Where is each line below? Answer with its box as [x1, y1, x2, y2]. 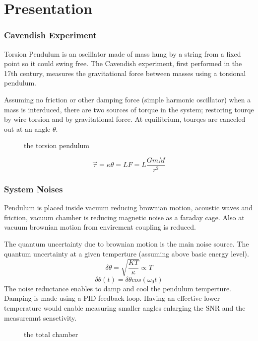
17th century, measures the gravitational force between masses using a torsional [4, 68, 246, 78]
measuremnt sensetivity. [4, 312, 77, 323]
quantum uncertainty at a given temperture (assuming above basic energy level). [4, 248, 249, 258]
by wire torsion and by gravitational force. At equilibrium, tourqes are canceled [4, 114, 246, 124]
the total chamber [24, 329, 78, 340]
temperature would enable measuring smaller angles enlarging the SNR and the [4, 302, 246, 313]
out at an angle [4, 123, 51, 134]
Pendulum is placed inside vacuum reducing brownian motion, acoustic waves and [4, 202, 253, 213]
